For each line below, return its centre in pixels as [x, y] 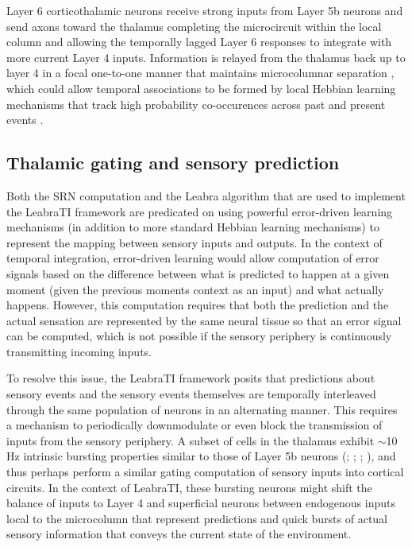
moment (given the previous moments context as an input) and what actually [195, 289]
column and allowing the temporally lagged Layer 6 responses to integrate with [199, 42]
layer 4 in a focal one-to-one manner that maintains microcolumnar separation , [200, 73]
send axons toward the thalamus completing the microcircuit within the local [194, 26]
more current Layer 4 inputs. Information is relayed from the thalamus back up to [206, 57]
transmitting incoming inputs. [79, 351]
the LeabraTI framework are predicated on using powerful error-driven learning [200, 211]
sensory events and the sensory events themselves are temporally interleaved [191, 394]
